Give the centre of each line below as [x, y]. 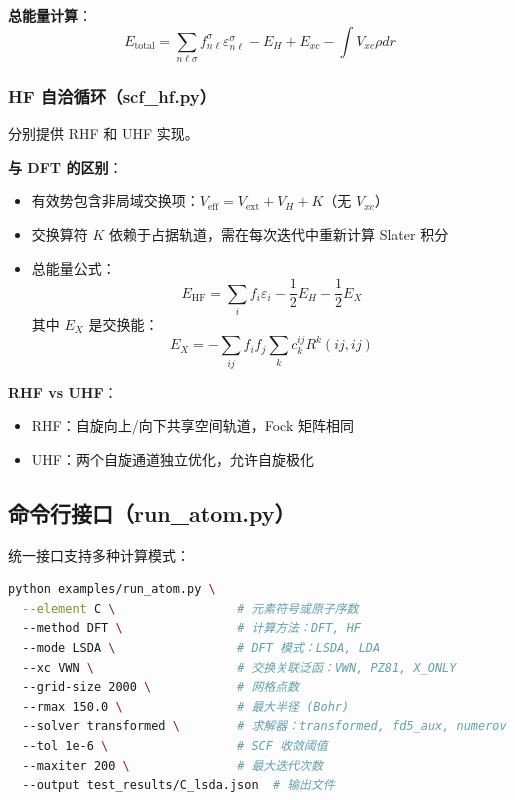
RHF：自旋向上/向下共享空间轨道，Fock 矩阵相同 [192, 425]
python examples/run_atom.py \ [112, 589]
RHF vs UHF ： [63, 391]
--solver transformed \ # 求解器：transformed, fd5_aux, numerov [264, 726]
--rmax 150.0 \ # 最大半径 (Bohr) [186, 706]
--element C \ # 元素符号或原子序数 [190, 608]
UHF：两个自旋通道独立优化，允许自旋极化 [172, 458]
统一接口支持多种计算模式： [99, 554]
